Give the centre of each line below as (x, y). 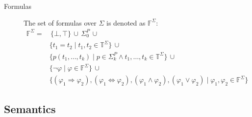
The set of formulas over (60, 22)
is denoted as (126, 22)
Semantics (30, 108)
